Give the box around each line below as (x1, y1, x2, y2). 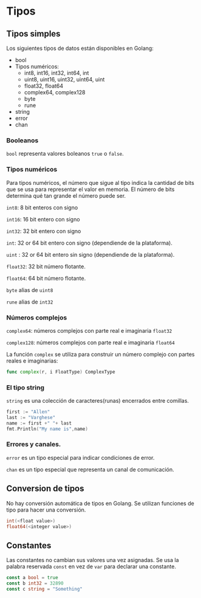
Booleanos (6, 136, 39, 144)
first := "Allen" (6, 409, 50, 415)
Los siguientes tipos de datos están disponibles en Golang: (6, 44, 154, 52)
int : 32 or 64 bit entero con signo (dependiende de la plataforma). (6, 239, 173, 246)
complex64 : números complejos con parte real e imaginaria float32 (6, 327, 172, 334)
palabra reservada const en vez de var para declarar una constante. (6, 563, 176, 570)
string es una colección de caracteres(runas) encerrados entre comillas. (6, 397, 189, 405)
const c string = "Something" (6, 586, 83, 592)
